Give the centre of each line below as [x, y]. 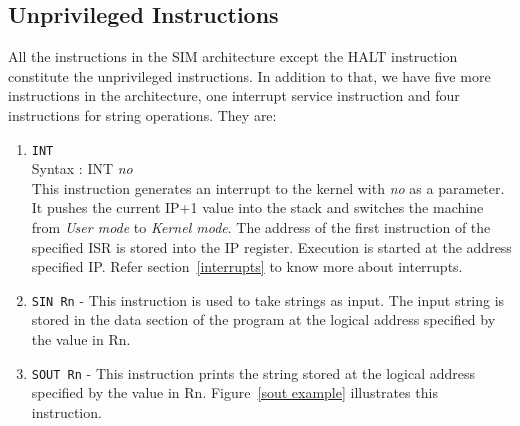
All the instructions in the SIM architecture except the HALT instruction [233, 56]
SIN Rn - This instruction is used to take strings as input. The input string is [268, 299]
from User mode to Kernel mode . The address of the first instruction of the [261, 227]
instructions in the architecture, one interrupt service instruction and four [234, 95]
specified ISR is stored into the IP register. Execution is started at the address [271, 246]
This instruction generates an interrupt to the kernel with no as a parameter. [268, 187]
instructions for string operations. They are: [142, 114]
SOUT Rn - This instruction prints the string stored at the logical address [253, 372]
